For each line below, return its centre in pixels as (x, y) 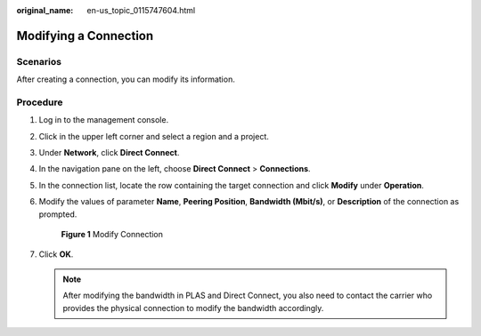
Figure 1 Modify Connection (112, 235)
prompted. (58, 214)
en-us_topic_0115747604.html (141, 10)
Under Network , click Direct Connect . (109, 153)
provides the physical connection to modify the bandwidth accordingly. (193, 308)
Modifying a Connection (85, 36)
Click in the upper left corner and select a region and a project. (154, 136)
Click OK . (56, 254)
